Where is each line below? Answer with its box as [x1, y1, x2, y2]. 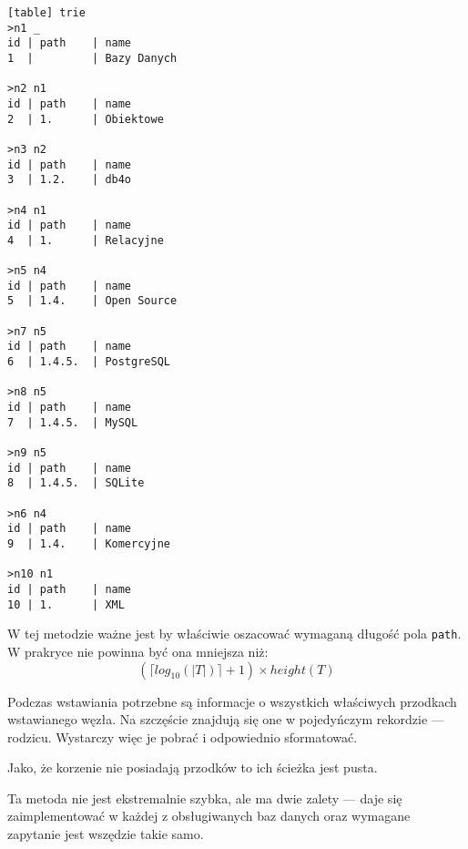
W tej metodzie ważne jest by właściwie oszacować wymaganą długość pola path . [7, 624, 462, 643]
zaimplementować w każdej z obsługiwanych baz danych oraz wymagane [7, 806, 411, 825]
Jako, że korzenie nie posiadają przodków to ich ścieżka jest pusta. [7, 758, 378, 777]
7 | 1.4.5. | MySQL [7, 415, 138, 429]
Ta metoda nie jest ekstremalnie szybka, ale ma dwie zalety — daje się [7, 788, 402, 807]
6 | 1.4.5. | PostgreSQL [7, 355, 170, 369]
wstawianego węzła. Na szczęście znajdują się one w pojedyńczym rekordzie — [7, 710, 444, 729]
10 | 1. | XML [7, 598, 125, 611]
